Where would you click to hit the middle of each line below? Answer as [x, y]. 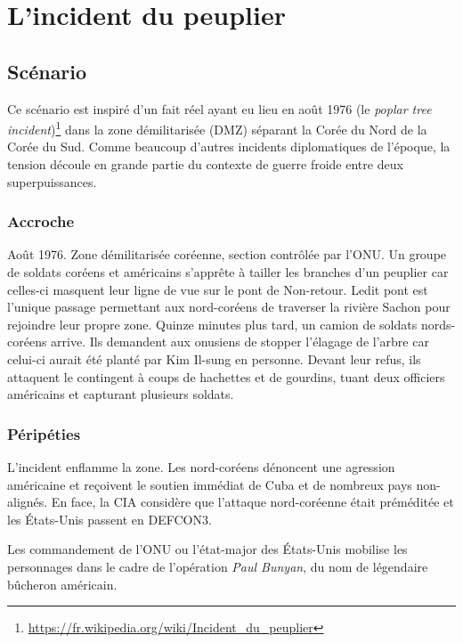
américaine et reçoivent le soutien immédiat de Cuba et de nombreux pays [210, 484]
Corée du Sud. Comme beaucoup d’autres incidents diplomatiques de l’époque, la [229, 147]
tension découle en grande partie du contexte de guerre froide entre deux [205, 164]
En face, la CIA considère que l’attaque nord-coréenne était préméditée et [252, 502]
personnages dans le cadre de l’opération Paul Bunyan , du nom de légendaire [218, 566]
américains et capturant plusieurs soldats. [121, 394]
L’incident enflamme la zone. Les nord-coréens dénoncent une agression [201, 466]
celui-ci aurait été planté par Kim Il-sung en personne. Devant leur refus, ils [214, 358]
